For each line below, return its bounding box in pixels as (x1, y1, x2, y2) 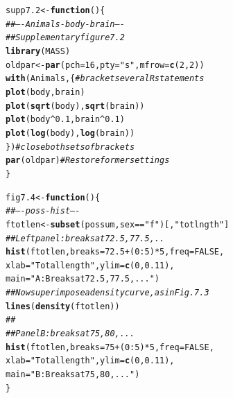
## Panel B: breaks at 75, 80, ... (6, 329, 135, 339)
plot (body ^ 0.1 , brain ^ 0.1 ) (6, 114, 125, 125)
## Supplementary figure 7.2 (6, 33, 125, 43)
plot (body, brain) (6, 87, 85, 97)
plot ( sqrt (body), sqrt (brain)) (6, 101, 145, 111)
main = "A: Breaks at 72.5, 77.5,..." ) (6, 274, 159, 284)
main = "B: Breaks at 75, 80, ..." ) (6, 370, 140, 380)
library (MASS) (6, 46, 71, 56)
